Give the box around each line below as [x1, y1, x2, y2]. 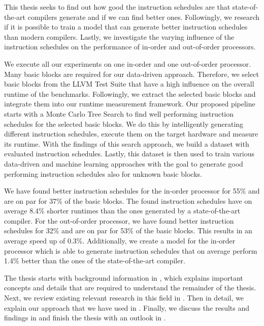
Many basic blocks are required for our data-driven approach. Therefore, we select [4, 68, 259, 79]
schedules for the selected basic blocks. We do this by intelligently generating [4, 118, 244, 129]
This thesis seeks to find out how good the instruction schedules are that [4, 2, 230, 12]
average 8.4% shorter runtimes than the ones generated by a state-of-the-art [4, 205, 241, 216]
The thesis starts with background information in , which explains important [4, 272, 243, 283]
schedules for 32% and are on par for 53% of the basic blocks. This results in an [4, 225, 252, 236]
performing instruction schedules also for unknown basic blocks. [4, 168, 202, 179]
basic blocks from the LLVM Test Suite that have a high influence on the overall [4, 78, 254, 89]
